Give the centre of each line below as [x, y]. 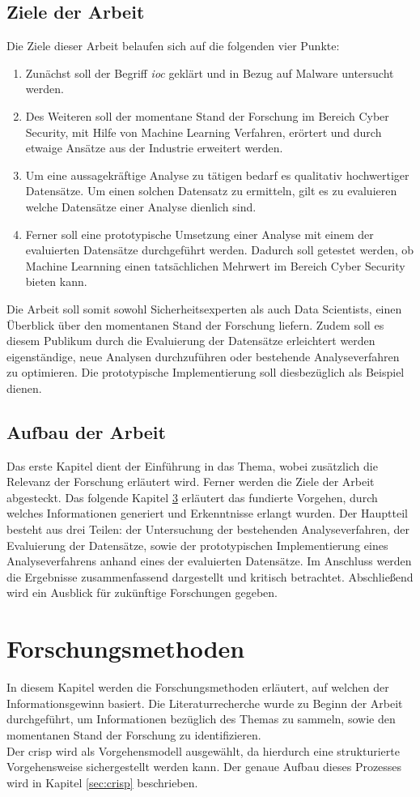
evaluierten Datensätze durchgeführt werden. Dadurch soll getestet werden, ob [219, 250]
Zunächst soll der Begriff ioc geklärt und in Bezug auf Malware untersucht [210, 72]
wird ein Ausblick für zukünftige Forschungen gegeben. [142, 592]
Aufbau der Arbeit [86, 431]
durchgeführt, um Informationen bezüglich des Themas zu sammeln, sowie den [201, 719]
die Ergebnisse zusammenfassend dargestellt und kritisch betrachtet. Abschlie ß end [210, 576]
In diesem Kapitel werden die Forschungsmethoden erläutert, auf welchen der [198, 687]
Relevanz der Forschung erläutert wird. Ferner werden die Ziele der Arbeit [191, 482]
